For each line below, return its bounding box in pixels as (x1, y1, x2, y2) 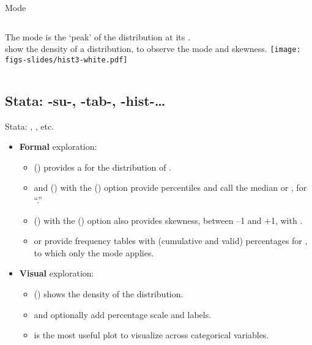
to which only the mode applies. (34, 246, 154, 259)
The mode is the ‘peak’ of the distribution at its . (5, 30, 190, 43)
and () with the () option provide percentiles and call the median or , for (34, 181, 307, 194)
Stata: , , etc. (5, 119, 54, 132)
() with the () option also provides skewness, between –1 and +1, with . (34, 213, 303, 226)
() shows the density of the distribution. (34, 287, 184, 300)
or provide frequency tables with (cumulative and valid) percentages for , (34, 234, 308, 247)
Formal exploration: (19, 140, 97, 153)
